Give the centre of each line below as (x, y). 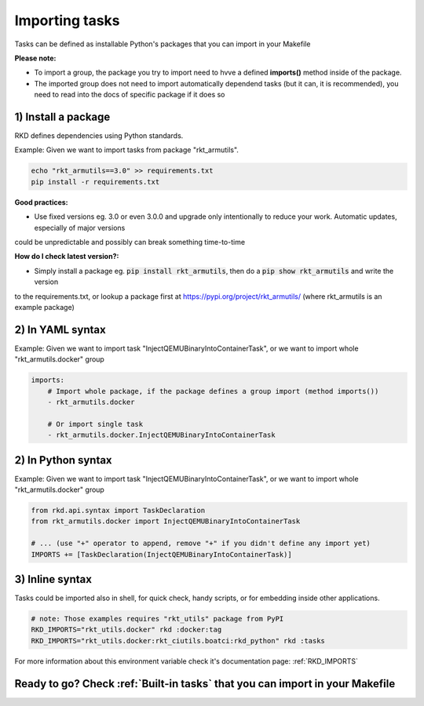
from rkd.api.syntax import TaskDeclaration (118, 510)
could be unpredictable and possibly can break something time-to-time (130, 242)
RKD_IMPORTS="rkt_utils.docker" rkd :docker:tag (126, 630)
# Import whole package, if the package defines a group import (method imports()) (213, 391)
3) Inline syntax (53, 579)
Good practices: (41, 202)
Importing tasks (68, 20)
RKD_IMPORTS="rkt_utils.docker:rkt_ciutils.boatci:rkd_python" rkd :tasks (178, 640)
